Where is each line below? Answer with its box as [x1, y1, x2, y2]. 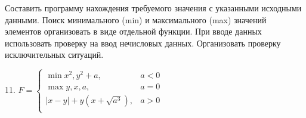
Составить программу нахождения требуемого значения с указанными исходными [5, 2, 302, 14]
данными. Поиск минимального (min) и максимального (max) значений [5, 13, 267, 26]
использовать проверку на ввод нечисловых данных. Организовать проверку [5, 36, 281, 49]
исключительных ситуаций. [5, 48, 104, 61]
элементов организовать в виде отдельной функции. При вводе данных [5, 25, 262, 38]
